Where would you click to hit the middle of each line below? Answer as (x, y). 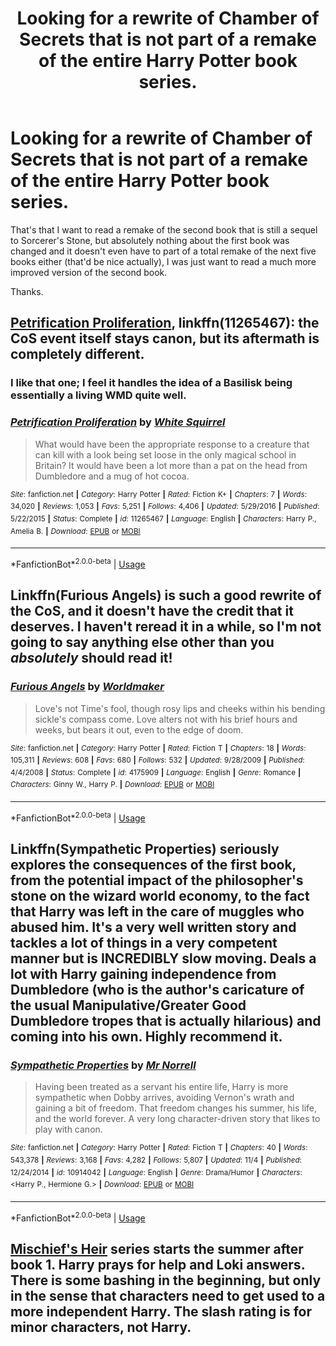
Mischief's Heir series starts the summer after (157, 1249)
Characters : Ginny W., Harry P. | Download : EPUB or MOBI (112, 785)
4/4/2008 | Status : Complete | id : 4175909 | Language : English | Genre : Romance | (156, 772)
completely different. (77, 354)
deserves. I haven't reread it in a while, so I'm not (166, 627)
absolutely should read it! (91, 658)
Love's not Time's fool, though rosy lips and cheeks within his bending (180, 708)
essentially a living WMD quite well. (98, 395)
